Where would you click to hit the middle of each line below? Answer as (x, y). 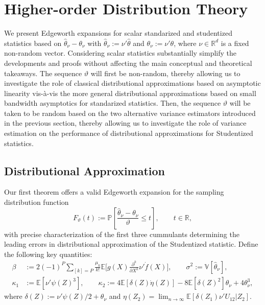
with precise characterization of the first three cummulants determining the (122, 234)
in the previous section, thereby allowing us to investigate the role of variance (125, 123)
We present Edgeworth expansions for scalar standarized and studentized (118, 33)
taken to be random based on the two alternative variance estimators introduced (130, 113)
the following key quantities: (48, 254)
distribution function (37, 202)
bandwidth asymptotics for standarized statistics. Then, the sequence (113, 103)
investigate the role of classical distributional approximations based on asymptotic (132, 83)
